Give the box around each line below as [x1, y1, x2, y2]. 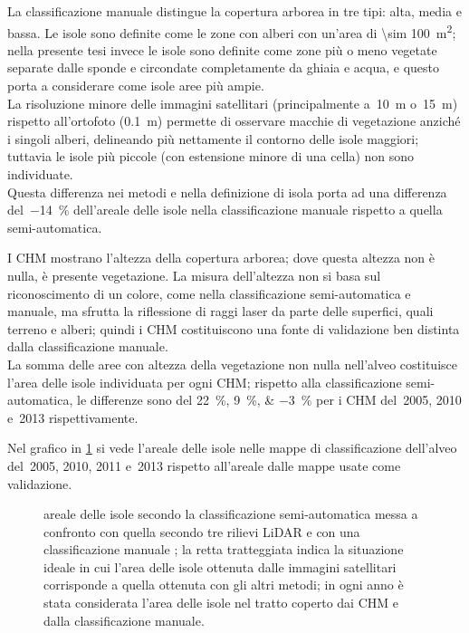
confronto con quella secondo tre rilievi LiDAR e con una [43, 522, 360, 541]
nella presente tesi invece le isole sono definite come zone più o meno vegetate [7, 40, 437, 59]
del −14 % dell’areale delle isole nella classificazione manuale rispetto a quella [7, 200, 443, 219]
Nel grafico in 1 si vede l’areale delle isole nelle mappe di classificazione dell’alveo [7, 438, 457, 457]
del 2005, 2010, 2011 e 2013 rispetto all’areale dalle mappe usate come [7, 456, 401, 475]
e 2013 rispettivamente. [7, 408, 139, 427]
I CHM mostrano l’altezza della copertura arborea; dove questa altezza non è [7, 248, 435, 267]
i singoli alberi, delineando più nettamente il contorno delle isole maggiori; [7, 129, 419, 148]
